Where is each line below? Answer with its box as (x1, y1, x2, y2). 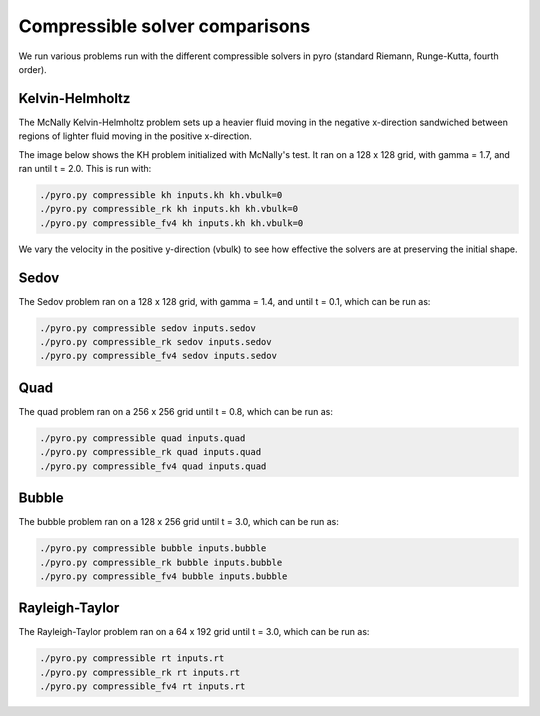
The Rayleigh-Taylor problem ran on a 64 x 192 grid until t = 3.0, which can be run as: (18, 626, 370, 638)
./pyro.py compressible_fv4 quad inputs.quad (39, 460, 267, 472)
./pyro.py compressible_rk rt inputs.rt (39, 666, 240, 678)
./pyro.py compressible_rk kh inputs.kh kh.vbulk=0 (39, 203, 299, 215)
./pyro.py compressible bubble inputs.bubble (39, 543, 267, 554)
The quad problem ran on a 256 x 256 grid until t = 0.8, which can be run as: (18, 405, 334, 417)
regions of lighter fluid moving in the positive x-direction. (18, 130, 252, 142)
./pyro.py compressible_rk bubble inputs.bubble (39, 556, 283, 568)
